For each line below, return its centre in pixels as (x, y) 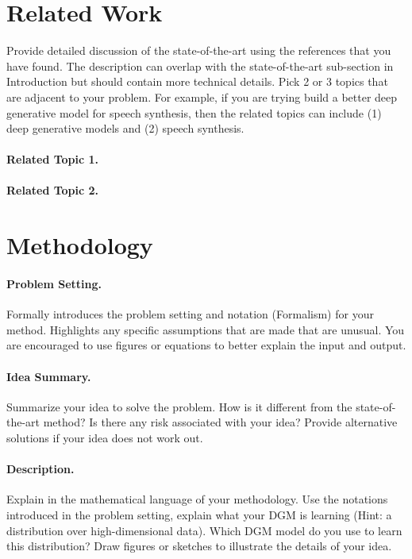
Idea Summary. (49, 376)
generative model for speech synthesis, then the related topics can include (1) (194, 112)
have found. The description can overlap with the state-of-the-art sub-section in (200, 66)
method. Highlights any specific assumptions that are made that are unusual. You (206, 329)
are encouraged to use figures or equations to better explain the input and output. (206, 345)
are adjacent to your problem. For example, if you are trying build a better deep (202, 96)
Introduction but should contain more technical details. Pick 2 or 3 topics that (197, 81)
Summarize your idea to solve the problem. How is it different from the (179, 406)
